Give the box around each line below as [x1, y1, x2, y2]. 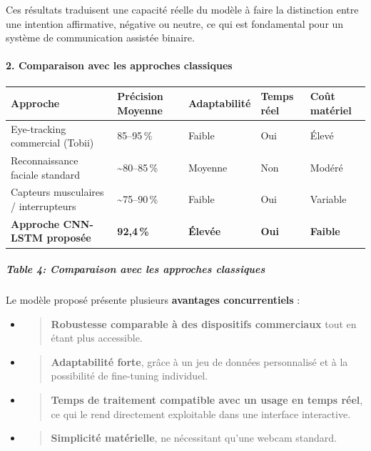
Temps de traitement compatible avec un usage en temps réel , [51, 392, 363, 407]
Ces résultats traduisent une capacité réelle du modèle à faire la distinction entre [6, 2, 359, 16]
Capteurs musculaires [11, 184, 104, 199]
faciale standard [11, 167, 80, 182]
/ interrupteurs [11, 198, 76, 213]
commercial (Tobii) [11, 135, 94, 150]
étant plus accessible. [51, 330, 143, 345]
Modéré [310, 159, 343, 174]
